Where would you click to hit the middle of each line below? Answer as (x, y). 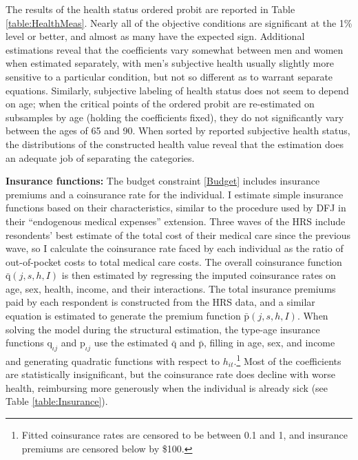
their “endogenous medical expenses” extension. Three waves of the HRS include (176, 221)
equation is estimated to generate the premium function (123, 316)
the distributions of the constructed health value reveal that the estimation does (175, 144)
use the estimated (131, 343)
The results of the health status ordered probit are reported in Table (150, 9)
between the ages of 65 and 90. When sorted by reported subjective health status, (178, 130)
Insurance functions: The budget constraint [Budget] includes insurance (163, 181)
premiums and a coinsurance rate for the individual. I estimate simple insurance (175, 194)
